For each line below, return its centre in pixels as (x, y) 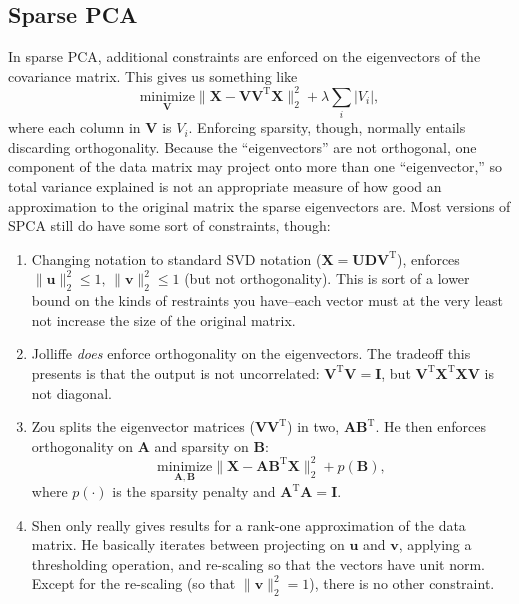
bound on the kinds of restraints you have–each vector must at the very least (267, 300)
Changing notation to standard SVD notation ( (176, 258)
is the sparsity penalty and (194, 491)
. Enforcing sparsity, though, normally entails (327, 127)
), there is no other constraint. (402, 583)
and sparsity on (201, 445)
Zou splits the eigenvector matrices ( (143, 426)
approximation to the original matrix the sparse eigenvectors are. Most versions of (259, 205)
